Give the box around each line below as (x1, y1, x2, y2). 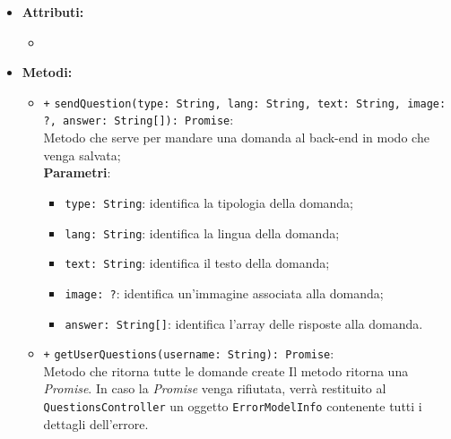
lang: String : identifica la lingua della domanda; (65, 223, 340, 242)
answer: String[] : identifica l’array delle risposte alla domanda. (65, 314, 423, 332)
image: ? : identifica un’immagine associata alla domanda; (65, 283, 384, 302)
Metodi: (22, 63, 73, 82)
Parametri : (43, 163, 111, 182)
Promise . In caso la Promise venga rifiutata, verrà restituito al (43, 379, 386, 398)
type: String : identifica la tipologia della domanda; (65, 193, 353, 211)
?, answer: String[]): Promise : (43, 110, 234, 129)
